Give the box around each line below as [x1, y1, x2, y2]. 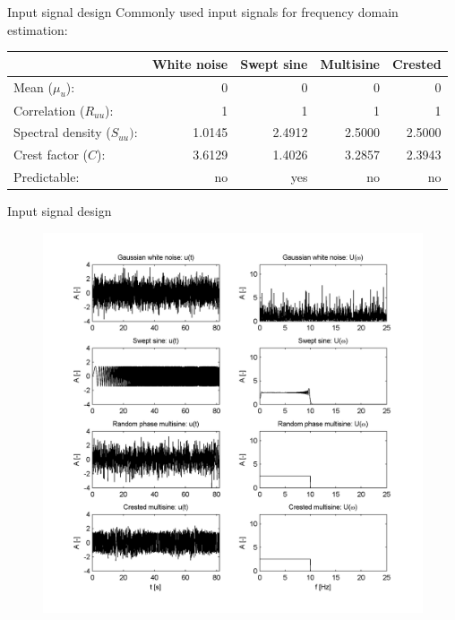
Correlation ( [13, 100, 85, 119]
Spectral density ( [13, 123, 111, 142]
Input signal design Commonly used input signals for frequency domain [7, 3, 399, 21]
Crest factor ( [13, 145, 88, 164]
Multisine [320, 54, 380, 73]
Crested [392, 54, 442, 73]
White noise [151, 54, 228, 73]
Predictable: [13, 168, 80, 186]
